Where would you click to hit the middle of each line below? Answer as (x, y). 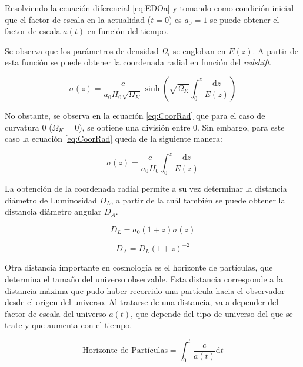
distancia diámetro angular (53, 211)
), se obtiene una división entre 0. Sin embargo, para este (182, 127)
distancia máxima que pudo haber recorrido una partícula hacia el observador (145, 290)
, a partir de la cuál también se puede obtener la (198, 200)
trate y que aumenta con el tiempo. (69, 325)
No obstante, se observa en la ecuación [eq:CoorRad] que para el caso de (135, 115)
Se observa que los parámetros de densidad (82, 50)
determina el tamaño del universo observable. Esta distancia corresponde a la (144, 278)
